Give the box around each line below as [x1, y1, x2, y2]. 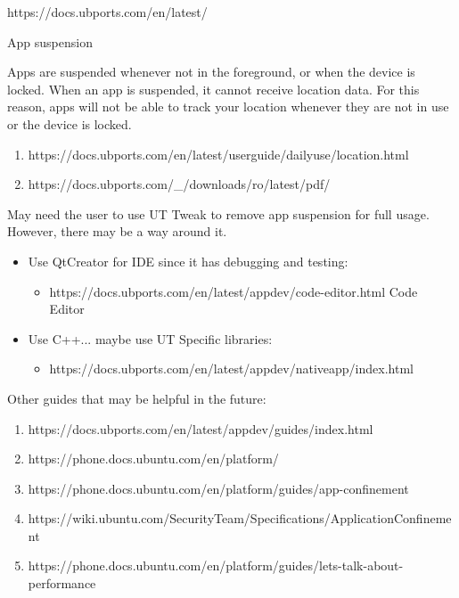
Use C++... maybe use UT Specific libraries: [28, 329, 273, 348]
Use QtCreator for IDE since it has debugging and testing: [28, 251, 348, 270]
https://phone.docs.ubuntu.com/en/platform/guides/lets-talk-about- [28, 556, 404, 575]
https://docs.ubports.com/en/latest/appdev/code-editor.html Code [49, 282, 418, 300]
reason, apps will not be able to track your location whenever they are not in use [7, 97, 449, 116]
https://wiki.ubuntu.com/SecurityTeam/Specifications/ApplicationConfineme [28, 509, 452, 528]
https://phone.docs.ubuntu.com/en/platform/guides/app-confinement [28, 479, 409, 497]
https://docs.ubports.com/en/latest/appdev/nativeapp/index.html [49, 359, 414, 378]
